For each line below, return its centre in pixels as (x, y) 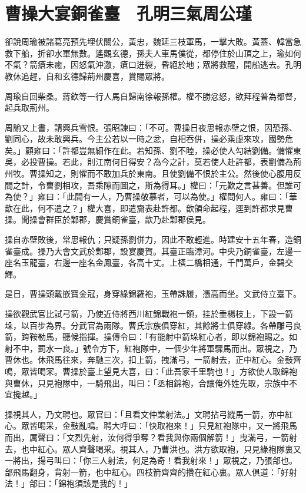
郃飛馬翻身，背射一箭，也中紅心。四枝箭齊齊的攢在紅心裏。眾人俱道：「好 (147, 472)
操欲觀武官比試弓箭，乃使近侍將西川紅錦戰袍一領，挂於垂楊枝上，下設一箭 (149, 313)
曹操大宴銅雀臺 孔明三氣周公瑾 (129, 13)
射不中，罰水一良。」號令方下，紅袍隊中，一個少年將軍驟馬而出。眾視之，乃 (151, 348)
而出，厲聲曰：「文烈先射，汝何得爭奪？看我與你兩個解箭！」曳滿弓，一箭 (147, 437)
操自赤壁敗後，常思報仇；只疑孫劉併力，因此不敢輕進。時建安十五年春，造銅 (153, 239)
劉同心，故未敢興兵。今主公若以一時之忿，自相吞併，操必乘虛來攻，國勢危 (149, 139)
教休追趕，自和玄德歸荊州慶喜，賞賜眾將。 (87, 76)
